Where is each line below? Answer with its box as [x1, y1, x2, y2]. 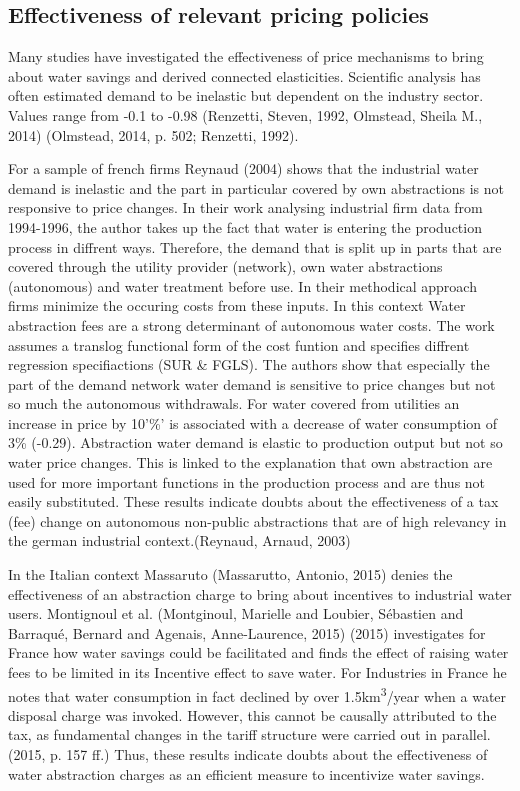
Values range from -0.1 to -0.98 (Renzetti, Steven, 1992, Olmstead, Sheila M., [8, 104, 483, 125]
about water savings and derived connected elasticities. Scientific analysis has [8, 65, 481, 86]
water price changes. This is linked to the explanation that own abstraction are [8, 452, 493, 473]
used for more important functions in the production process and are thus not [8, 471, 486, 492]
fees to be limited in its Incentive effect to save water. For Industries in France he [8, 662, 507, 683]
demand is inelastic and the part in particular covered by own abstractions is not [8, 177, 505, 198]
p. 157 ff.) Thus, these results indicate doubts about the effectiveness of [49, 744, 488, 765]
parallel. [441, 724, 491, 745]
